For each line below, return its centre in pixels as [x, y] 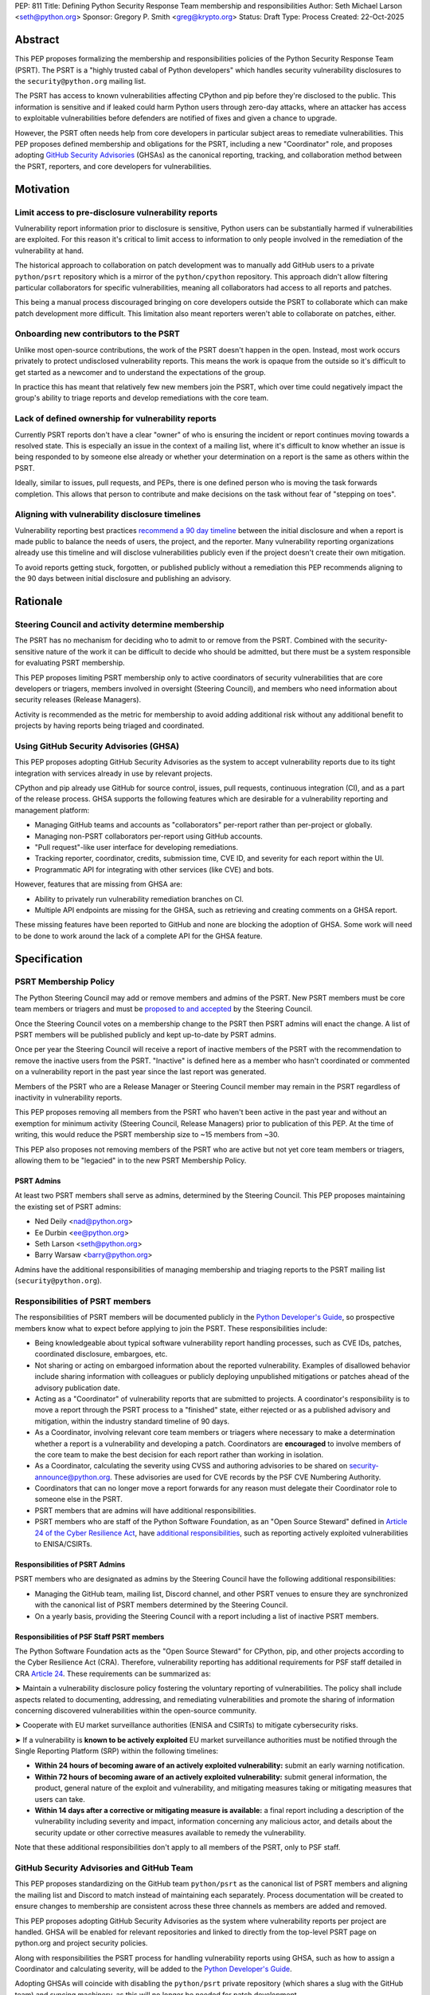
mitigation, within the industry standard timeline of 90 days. [132, 1421]
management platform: [52, 810]
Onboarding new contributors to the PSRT [98, 334]
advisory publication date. [77, 1388]
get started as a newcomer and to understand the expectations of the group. [140, 372]
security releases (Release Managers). [78, 700]
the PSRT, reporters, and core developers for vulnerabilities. [113, 166]
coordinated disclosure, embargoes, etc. [101, 1354]
